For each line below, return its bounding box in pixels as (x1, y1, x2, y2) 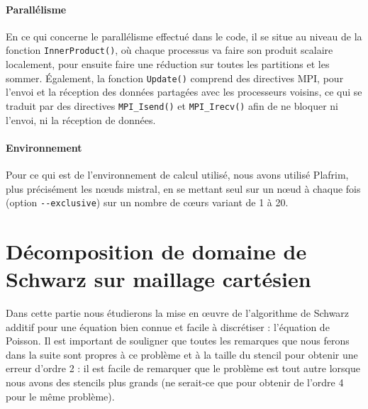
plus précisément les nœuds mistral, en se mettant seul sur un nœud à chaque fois (6, 181, 361, 196)
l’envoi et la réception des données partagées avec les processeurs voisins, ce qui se (6, 84, 362, 99)
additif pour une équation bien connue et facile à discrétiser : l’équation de (6, 319, 330, 334)
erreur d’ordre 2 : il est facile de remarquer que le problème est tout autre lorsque (6, 361, 360, 376)
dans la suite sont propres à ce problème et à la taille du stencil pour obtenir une (6, 347, 358, 362)
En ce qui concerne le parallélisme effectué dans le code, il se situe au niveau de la (6, 28, 362, 43)
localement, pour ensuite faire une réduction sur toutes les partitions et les (6, 57, 330, 72)
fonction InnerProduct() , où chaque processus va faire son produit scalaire (6, 43, 333, 57)
